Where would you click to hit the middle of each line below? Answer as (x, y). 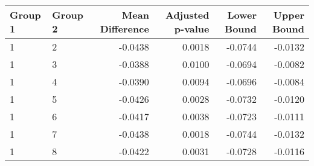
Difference (124, 29)
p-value (192, 29)
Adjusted (187, 15)
